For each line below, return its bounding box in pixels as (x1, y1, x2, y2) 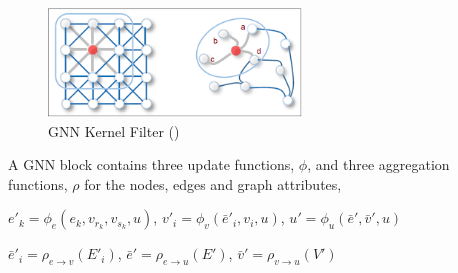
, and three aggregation (307, 154, 450, 175)
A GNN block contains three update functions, (8, 154, 295, 175)
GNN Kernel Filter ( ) (48, 120, 180, 141)
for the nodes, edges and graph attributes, (84, 173, 342, 194)
